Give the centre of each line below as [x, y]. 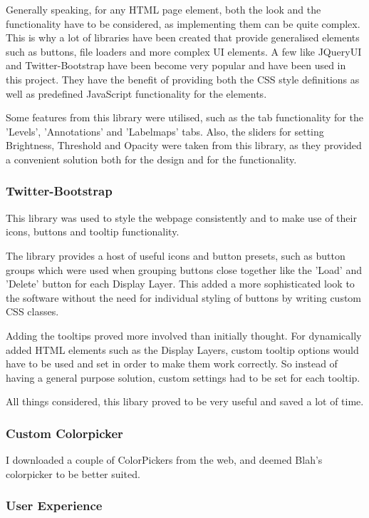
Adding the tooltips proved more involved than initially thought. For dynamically [184, 335]
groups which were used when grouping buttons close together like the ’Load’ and [184, 269]
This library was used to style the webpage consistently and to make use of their [181, 217]
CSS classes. [32, 311]
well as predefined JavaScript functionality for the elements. [136, 93]
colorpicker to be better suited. [73, 473]
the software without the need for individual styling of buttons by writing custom [184, 297]
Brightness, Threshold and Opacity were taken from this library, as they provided [184, 145]
